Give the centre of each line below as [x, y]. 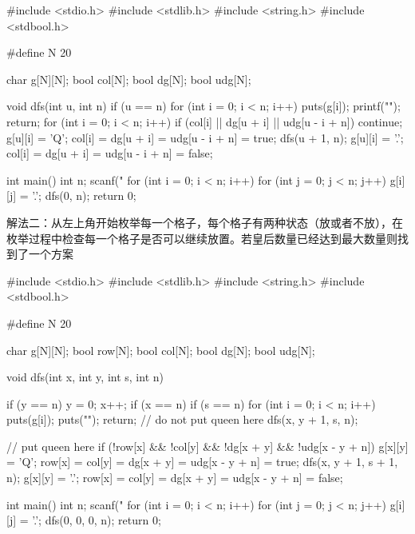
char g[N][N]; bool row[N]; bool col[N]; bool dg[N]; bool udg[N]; [161, 350]
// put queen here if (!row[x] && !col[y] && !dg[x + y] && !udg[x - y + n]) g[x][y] [207, 446]
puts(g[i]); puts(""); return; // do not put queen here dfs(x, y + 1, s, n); [182, 419]
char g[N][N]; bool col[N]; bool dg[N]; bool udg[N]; [129, 79]
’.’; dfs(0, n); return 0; [84, 195]
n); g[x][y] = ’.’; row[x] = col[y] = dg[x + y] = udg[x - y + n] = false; [175, 478]
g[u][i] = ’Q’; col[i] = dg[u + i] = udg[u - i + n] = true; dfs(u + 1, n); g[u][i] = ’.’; [205, 137]
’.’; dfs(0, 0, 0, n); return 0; [97, 520]
